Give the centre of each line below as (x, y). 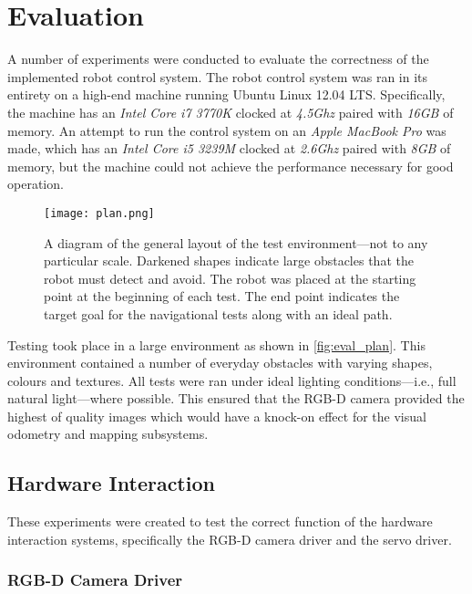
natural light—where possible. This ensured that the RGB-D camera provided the (236, 398)
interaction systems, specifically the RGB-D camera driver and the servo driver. (230, 539)
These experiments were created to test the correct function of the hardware (220, 521)
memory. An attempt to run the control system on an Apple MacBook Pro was (227, 130)
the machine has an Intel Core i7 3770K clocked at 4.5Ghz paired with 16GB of (231, 112)
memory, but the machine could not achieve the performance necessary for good (231, 166)
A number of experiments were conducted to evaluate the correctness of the (218, 59)
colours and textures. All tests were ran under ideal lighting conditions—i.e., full (232, 380)
